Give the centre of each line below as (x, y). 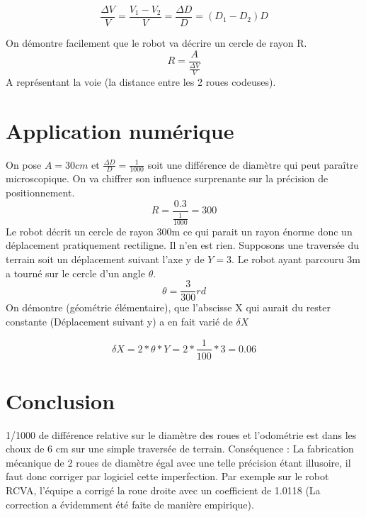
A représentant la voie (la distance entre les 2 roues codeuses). (141, 81)
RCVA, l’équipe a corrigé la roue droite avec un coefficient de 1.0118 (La (163, 490)
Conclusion (61, 400)
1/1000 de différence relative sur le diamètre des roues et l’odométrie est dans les (181, 434)
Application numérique (120, 130)
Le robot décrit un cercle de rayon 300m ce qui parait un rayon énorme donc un (179, 231)
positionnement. (40, 193)
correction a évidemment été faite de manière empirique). (130, 504)
